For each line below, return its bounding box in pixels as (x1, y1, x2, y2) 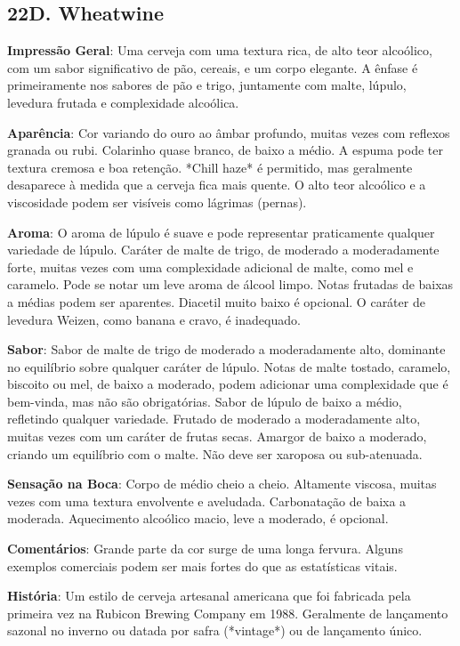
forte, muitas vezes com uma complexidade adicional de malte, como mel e (7, 257, 414, 276)
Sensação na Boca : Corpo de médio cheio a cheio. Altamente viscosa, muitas (7, 474, 437, 493)
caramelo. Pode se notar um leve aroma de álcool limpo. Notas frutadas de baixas (7, 275, 454, 294)
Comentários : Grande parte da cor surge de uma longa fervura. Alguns (7, 539, 403, 558)
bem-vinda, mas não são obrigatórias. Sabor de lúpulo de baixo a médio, (7, 392, 402, 410)
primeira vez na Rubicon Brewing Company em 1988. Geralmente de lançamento (7, 603, 448, 622)
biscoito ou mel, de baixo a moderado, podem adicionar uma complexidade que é (7, 375, 448, 393)
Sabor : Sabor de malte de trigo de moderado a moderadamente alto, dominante (7, 340, 446, 359)
